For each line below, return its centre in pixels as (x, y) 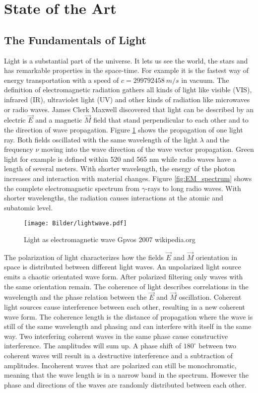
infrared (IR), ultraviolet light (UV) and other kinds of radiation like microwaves (127, 99)
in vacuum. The (205, 80)
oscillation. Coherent (210, 297)
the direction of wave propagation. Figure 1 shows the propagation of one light (124, 129)
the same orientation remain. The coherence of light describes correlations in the (126, 286)
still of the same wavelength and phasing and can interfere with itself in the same (128, 326)
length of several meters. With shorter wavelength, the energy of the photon (120, 168)
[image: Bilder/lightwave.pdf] (75, 224)
